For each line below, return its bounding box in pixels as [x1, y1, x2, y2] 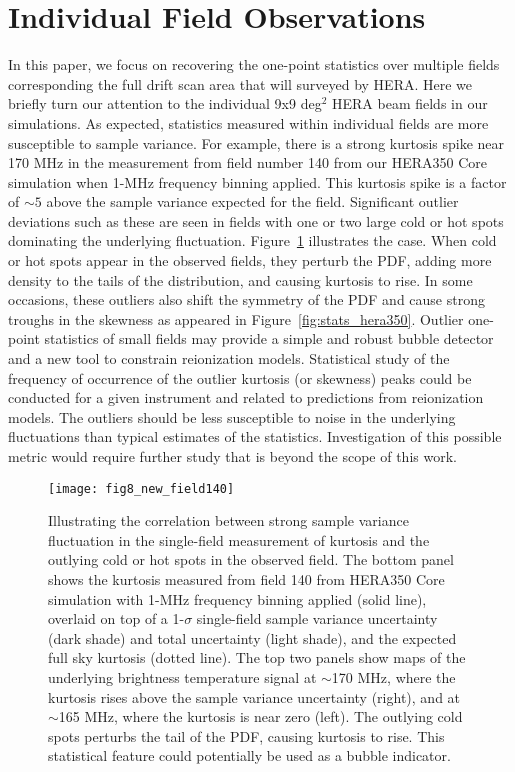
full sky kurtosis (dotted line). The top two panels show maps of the [48, 647, 466, 668]
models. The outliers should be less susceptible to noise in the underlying [8, 406, 456, 427]
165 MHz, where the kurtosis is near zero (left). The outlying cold [58, 706, 463, 727]
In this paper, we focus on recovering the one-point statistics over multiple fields [8, 54, 500, 75]
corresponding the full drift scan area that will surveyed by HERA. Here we [8, 73, 473, 94]
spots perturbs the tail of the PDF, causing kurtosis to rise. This [48, 725, 445, 746]
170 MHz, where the [331, 667, 456, 687]
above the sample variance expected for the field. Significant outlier [46, 191, 459, 212]
